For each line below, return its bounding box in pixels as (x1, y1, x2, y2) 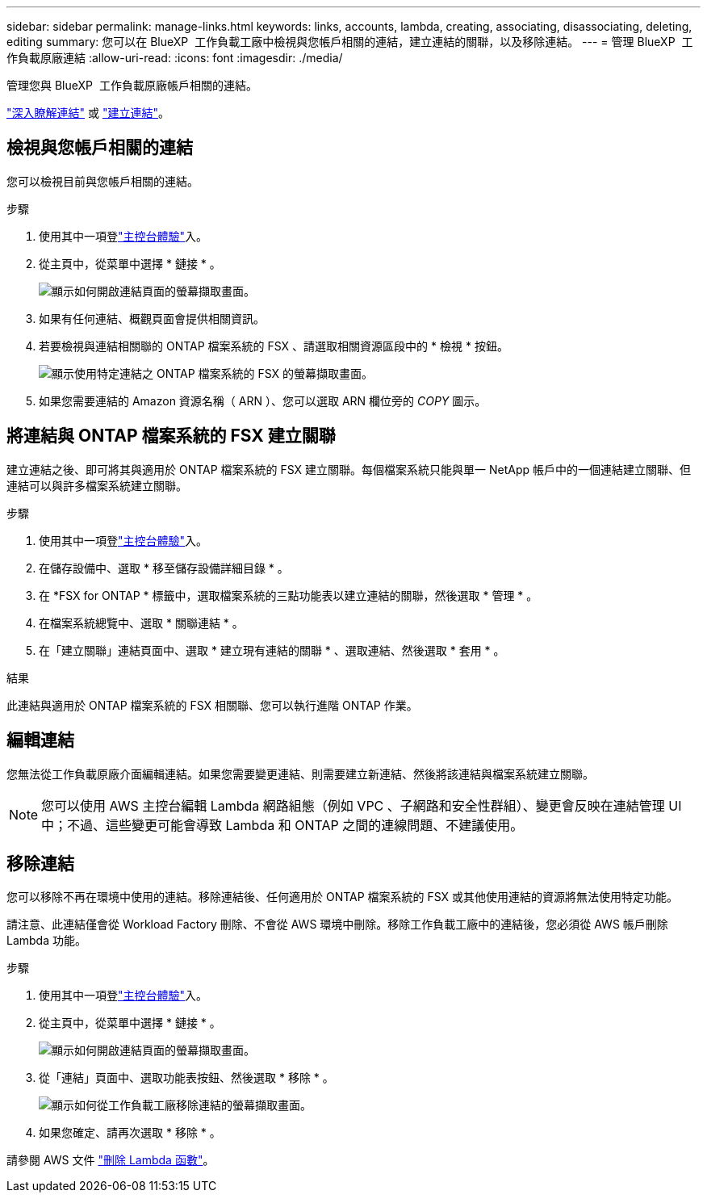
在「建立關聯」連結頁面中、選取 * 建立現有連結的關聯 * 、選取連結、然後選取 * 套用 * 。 (39, 643, 505, 657)
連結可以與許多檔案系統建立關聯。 (6, 478, 187, 493)
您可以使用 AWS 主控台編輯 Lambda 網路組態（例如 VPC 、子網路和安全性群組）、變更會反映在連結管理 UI (41, 797, 682, 814)
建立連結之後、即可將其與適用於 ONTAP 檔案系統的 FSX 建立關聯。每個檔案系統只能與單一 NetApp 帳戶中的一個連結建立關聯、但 (6, 462, 692, 476)
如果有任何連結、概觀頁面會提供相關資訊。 (39, 311, 265, 325)
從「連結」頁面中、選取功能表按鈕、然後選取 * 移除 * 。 (39, 1071, 334, 1085)
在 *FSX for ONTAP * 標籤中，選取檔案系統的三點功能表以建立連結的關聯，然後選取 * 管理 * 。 (39, 588, 538, 602)
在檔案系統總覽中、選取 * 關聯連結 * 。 (39, 615, 244, 630)
